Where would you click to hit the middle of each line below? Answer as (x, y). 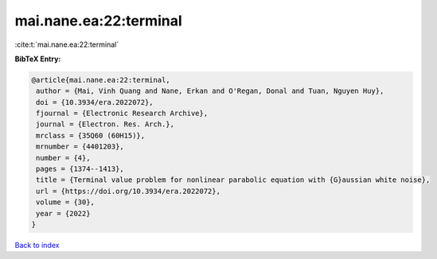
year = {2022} (63, 213)
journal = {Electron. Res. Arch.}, (105, 124)
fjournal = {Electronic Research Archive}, (122, 114)
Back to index (37, 245)
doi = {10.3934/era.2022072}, (95, 102)
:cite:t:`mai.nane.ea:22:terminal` (67, 44)
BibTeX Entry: (38, 59)
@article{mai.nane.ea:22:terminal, (101, 80)
